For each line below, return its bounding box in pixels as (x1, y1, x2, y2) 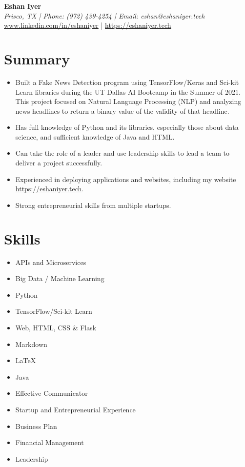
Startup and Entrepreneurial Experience (15, 404, 136, 414)
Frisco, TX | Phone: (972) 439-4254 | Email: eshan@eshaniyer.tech (4, 10, 205, 20)
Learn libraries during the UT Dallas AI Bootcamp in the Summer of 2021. (15, 86, 241, 97)
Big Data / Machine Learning (15, 273, 104, 284)
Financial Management (15, 437, 84, 447)
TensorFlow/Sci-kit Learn (15, 306, 92, 316)
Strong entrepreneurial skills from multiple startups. (15, 200, 171, 210)
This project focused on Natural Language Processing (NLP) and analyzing (15, 96, 242, 106)
